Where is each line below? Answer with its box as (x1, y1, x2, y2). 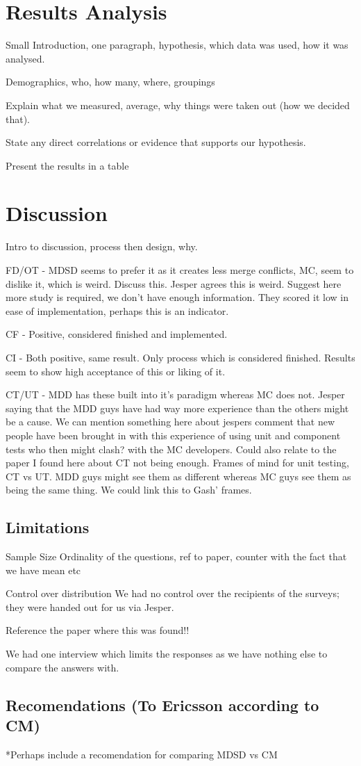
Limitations (6, 516, 90, 538)
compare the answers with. (6, 660, 119, 674)
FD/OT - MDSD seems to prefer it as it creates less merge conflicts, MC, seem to (6, 263, 354, 277)
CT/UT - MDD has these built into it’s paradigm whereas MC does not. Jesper (6, 387, 345, 402)
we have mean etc (6, 562, 81, 577)
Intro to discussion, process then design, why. (6, 239, 198, 254)
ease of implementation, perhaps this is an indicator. (6, 303, 229, 318)
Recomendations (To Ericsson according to (6, 694, 319, 715)
